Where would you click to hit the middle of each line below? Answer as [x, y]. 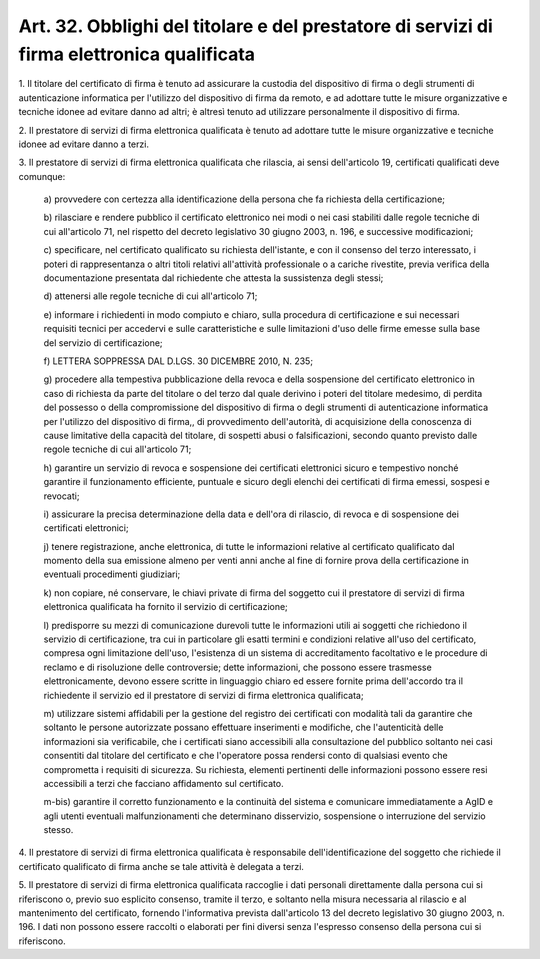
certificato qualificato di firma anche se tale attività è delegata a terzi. [161, 866]
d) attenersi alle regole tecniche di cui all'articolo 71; [150, 296]
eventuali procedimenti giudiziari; [112, 574]
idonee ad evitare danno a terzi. [84, 144]
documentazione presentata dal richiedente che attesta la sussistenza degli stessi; [213, 278]
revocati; [61, 496]
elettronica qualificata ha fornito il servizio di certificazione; [166, 607]
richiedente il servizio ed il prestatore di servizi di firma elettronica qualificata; [203, 695]
